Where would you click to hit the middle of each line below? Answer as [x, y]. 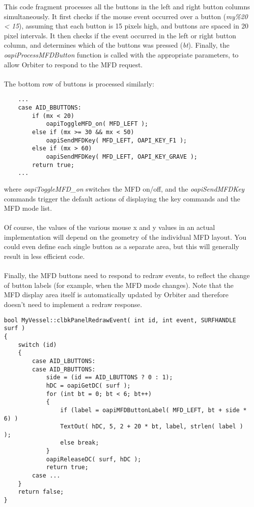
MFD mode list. [28, 208]
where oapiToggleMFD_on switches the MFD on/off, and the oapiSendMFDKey [124, 188]
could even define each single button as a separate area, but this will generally [122, 246]
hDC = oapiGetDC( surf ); [88, 385]
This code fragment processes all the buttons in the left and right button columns [127, 6]
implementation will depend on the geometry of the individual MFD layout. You [125, 237]
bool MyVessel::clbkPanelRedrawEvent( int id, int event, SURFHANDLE [120, 320]
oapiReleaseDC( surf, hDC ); [94, 459]
